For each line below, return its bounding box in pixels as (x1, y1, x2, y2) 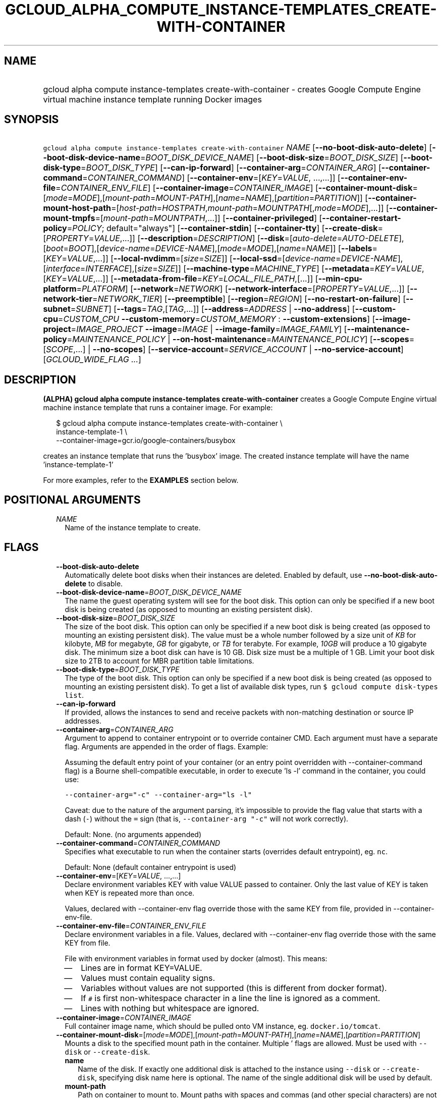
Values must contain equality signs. (81, 972, 215, 983)
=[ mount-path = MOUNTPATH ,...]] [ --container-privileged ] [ (95, 213, 322, 224)
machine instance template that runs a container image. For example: (43, 403, 273, 412)
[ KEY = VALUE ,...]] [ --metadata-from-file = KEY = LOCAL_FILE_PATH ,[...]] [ (43, 273, 318, 284)
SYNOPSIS (4, 113, 59, 126)
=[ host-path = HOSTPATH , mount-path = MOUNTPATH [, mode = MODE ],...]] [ (111, 203, 389, 213)
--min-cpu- (318, 273, 363, 284)
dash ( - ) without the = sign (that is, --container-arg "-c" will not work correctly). (65, 814, 349, 823)
